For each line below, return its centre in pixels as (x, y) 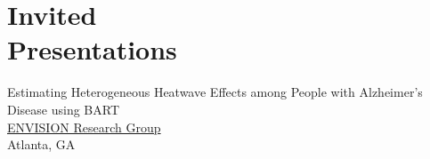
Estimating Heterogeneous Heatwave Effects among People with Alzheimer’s (215, 92)
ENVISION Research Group (84, 127)
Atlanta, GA (41, 144)
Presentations (92, 49)
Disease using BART (64, 109)
